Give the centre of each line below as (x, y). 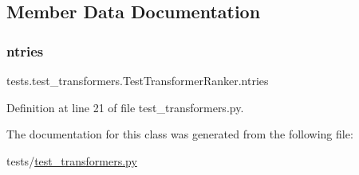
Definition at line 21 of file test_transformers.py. (125, 107)
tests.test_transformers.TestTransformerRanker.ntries (138, 80)
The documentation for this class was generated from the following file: (180, 134)
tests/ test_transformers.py (72, 160)
